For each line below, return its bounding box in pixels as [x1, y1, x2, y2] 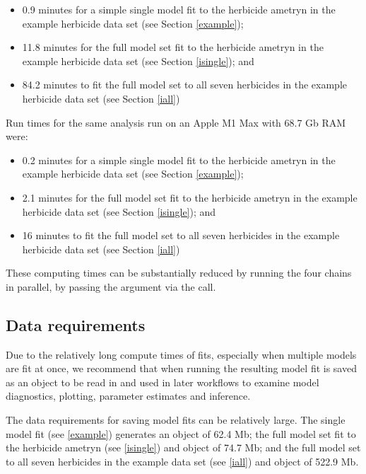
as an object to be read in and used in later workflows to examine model [6, 374, 319, 389]
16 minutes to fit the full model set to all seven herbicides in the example [22, 228, 340, 243]
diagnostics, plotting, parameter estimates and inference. [6, 388, 251, 403]
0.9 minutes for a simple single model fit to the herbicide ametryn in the [22, 2, 336, 16]
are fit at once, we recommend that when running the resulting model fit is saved [6, 361, 357, 376]
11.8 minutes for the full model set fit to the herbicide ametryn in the [22, 40, 324, 54]
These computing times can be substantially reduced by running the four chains [6, 265, 352, 280]
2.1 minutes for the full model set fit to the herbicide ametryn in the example [22, 190, 358, 204]
